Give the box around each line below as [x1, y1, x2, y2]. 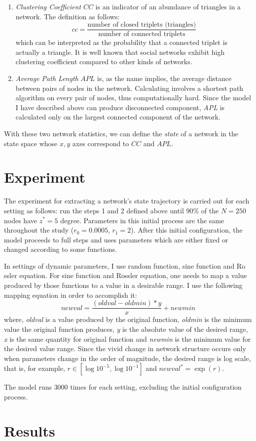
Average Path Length [15, 73, 78, 83]
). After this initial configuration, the [131, 225, 243, 235]
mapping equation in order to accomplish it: [4, 289, 137, 300]
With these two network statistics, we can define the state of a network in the [4, 128, 239, 138]
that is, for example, [4, 363, 65, 373]
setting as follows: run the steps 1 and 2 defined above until [4, 205, 184, 215]
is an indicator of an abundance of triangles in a [95, 1, 241, 11]
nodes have [4, 215, 37, 225]
